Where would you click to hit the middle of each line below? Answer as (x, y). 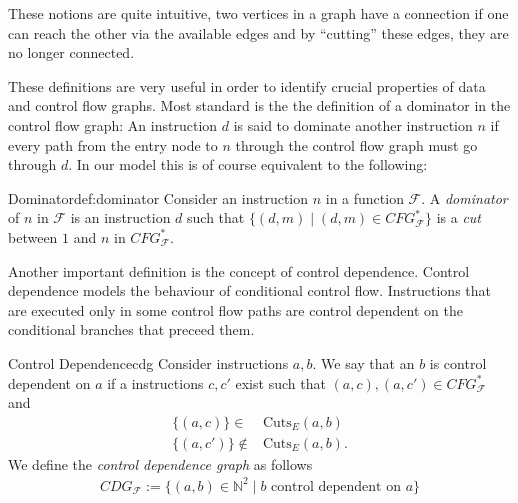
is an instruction (120, 217)
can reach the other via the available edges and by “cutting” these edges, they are (258, 32)
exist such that (280, 382)
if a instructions (155, 382)
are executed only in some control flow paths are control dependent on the (235, 309)
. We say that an (363, 362)
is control (458, 362)
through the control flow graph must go (356, 144)
